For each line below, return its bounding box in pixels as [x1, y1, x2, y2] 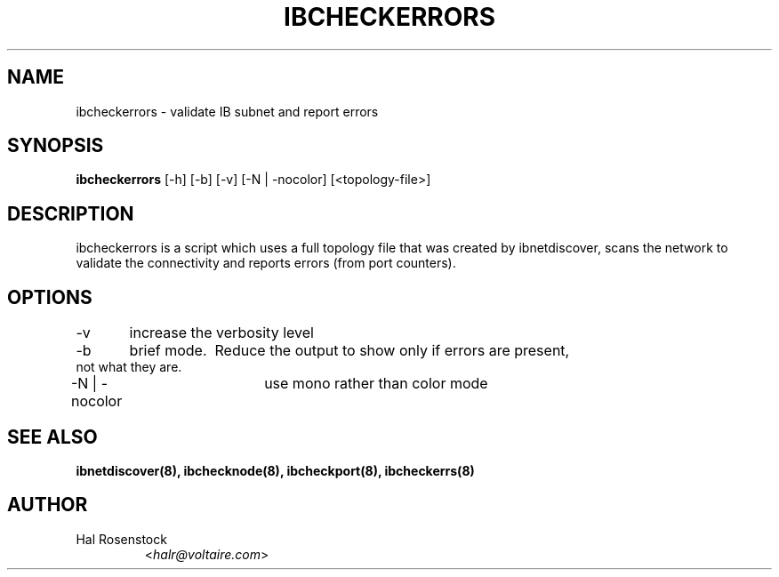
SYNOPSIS [7, 134, 104, 157]
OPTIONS [7, 285, 92, 309]
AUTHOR [7, 493, 88, 517]
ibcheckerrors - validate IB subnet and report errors [76, 103, 379, 119]
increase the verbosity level [129, 324, 314, 342]
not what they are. [76, 359, 182, 375]
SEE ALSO [7, 425, 98, 448]
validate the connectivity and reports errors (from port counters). [76, 255, 456, 271]
